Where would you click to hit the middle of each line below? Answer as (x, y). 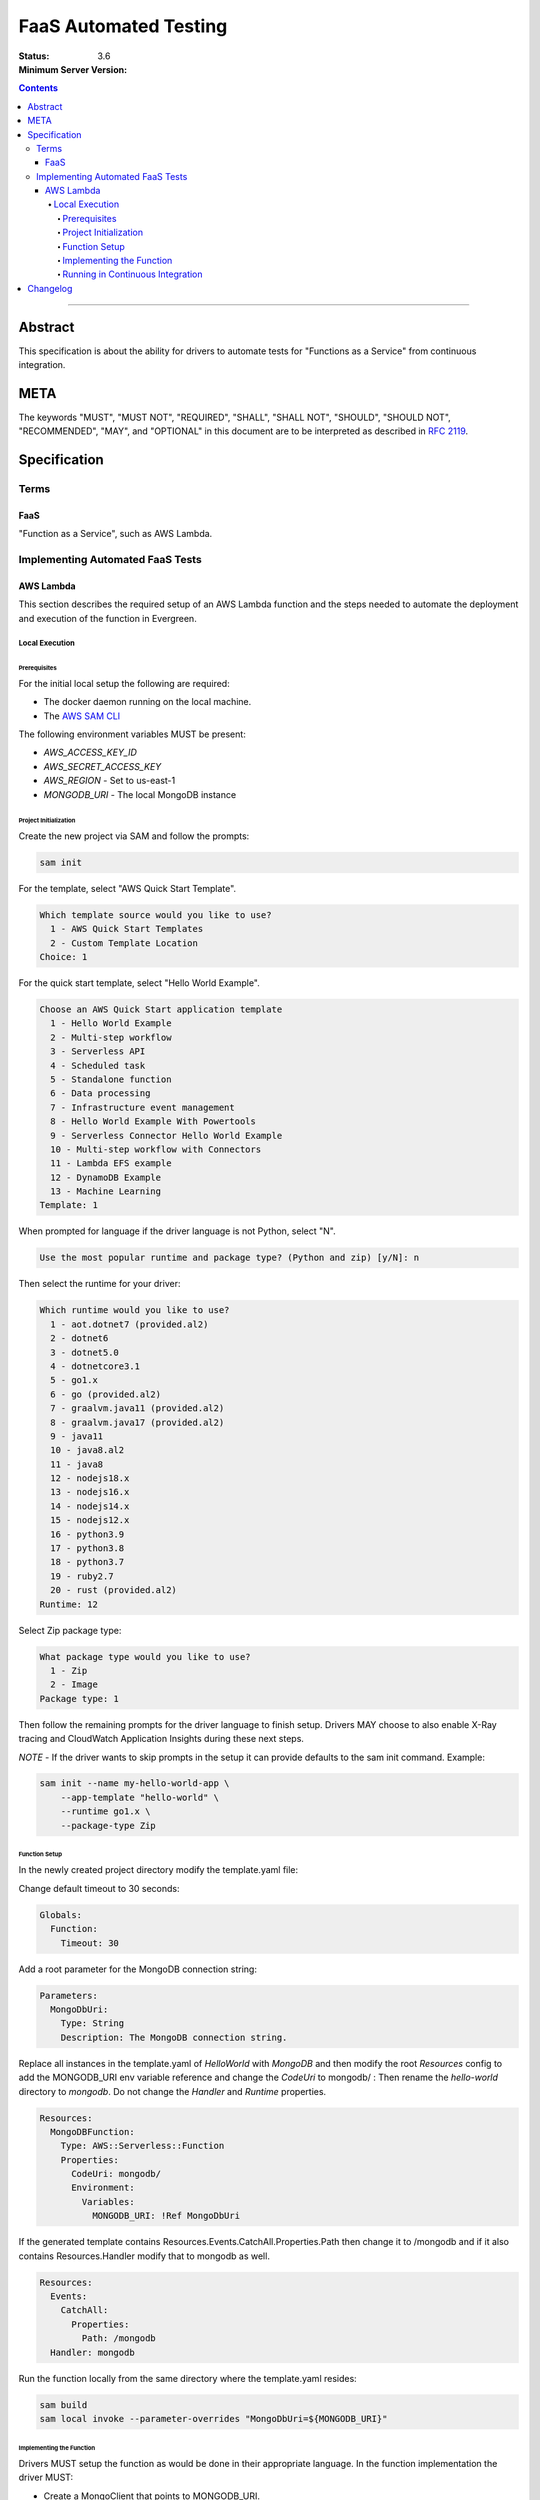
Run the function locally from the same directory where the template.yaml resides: (187, 2378)
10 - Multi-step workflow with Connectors (156, 1149)
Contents (38, 88)
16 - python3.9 (87, 1534)
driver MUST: (46, 2477)
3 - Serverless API (98, 1051)
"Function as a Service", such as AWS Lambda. (115, 534)
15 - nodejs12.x (90, 1520)
